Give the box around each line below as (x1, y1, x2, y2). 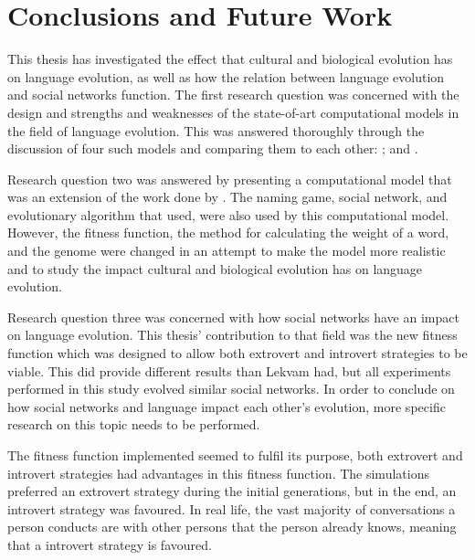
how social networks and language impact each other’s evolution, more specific (7, 396, 446, 416)
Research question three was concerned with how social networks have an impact (7, 307, 459, 326)
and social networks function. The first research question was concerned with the (7, 85, 459, 104)
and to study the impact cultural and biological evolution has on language (7, 259, 423, 278)
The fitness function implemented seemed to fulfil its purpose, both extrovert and (7, 446, 463, 464)
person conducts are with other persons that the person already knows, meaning (7, 517, 457, 536)
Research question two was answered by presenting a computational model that (7, 169, 452, 188)
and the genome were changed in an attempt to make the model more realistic (7, 241, 446, 260)
